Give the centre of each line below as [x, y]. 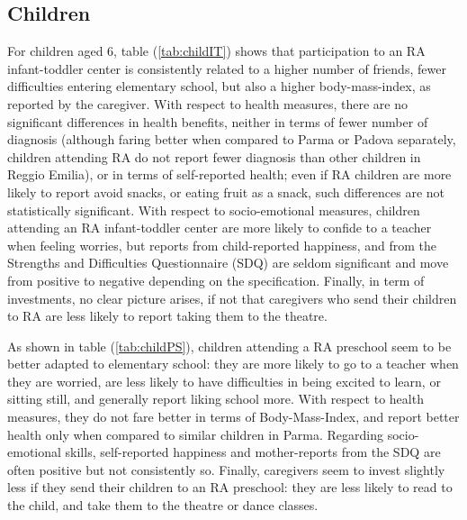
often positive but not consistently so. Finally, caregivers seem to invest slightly [226, 469]
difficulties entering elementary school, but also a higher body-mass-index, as [219, 86]
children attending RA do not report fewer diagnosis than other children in [214, 156]
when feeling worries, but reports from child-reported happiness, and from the [222, 245]
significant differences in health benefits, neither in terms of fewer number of [218, 121]
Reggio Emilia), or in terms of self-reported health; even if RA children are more [229, 174]
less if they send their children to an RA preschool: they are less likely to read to [230, 487]
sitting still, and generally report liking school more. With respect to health [216, 399]
